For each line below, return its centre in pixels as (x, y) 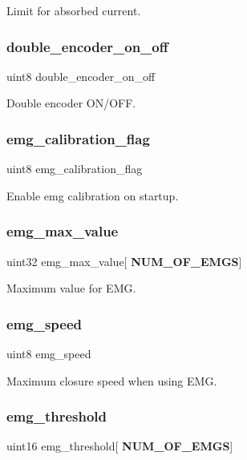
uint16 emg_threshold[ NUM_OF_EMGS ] (120, 446)
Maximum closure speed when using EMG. (112, 380)
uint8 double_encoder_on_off (81, 76)
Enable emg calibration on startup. (93, 195)
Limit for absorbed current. (74, 10)
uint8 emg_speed (49, 354)
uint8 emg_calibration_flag (75, 169)
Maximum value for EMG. (71, 288)
